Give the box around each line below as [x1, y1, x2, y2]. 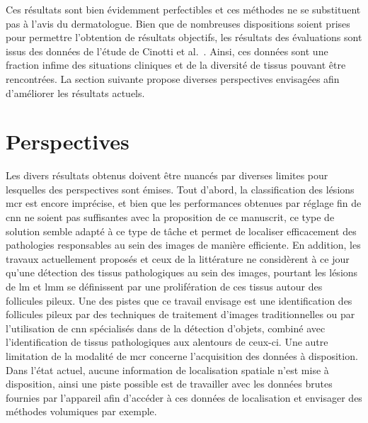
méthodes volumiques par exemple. [6, 404, 157, 419]
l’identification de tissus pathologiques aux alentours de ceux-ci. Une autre [6, 334, 328, 349]
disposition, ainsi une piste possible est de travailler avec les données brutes [6, 376, 333, 391]
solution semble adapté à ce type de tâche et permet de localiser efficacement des [6, 223, 357, 238]
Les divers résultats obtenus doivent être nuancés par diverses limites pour [6, 168, 328, 183]
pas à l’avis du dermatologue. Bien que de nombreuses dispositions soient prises [6, 16, 350, 30]
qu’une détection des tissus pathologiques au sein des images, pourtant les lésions [6, 265, 358, 280]
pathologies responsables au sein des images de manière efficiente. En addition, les [6, 237, 361, 252]
